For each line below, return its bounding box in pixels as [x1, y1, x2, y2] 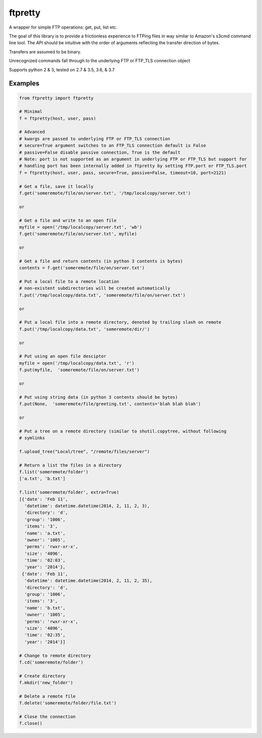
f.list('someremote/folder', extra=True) [19, 490, 119, 495]
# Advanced [19, 129, 45, 135]
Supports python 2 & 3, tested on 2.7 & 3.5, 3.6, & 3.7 [9, 67, 115, 72]
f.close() [19, 721, 43, 726]
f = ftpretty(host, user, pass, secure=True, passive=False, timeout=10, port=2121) [19, 170, 227, 175]
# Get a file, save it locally [19, 184, 94, 189]
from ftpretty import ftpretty [19, 95, 94, 101]
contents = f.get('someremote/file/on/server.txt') [19, 265, 145, 271]
